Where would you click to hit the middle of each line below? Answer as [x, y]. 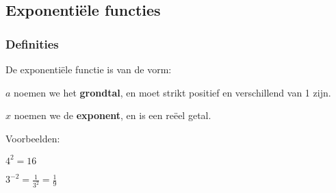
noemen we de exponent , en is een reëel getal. [113, 115]
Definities [32, 43]
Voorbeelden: [33, 138]
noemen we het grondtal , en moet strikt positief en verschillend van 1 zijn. [172, 92]
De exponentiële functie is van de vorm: [89, 69]
